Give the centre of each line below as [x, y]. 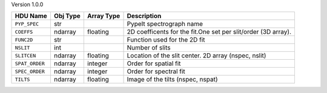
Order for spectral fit [156, 71]
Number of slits [149, 48]
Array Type [104, 16]
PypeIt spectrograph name [165, 24]
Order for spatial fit [154, 63]
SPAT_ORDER [30, 63]
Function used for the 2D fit [166, 40]
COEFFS [24, 32]
